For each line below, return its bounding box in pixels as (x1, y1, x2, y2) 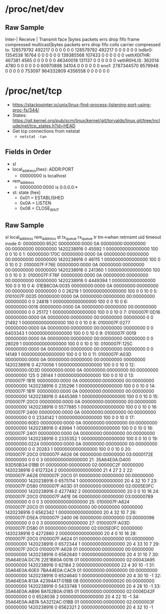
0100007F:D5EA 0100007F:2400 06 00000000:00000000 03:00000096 (5, 514, 155, 520)
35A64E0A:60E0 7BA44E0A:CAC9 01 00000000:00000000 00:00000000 (5, 567, 158, 573)
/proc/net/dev (5, 3, 64, 15)
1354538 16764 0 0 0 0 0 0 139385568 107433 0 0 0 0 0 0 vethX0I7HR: (5, 52, 151, 58)
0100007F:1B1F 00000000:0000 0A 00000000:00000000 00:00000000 (5, 388, 155, 394)
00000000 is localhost (19, 173, 66, 179)
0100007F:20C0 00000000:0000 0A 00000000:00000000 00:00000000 (5, 398, 157, 405)
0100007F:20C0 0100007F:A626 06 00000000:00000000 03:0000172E (5, 451, 154, 457)
